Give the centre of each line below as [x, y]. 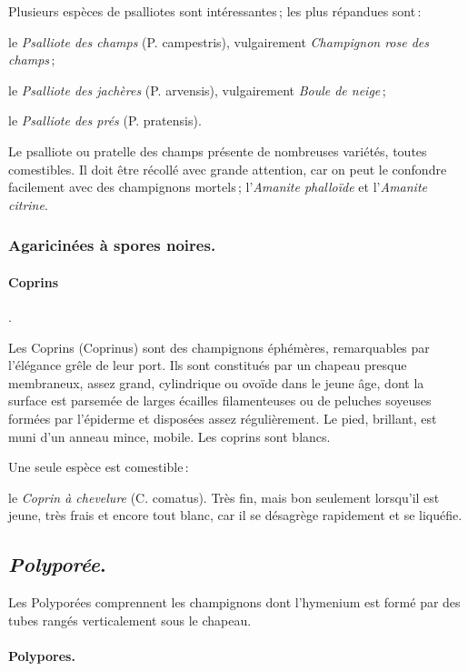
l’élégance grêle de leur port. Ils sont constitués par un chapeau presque [208, 365]
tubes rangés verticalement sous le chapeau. [130, 620]
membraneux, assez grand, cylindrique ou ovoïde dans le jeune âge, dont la [216, 382]
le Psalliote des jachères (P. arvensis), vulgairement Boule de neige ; [197, 90]
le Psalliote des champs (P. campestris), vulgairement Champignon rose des [219, 41]
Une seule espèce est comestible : [99, 467]
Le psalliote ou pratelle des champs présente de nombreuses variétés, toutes [218, 150]
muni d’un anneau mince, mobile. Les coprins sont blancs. [169, 436]
